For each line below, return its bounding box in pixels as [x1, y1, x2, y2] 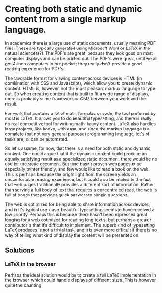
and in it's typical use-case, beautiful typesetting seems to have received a [5, 206, 155, 212]
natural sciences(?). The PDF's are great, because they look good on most [5, 50, 153, 56]
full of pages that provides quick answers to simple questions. [5, 192, 129, 197]
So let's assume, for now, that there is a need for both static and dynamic [5, 146, 151, 151]
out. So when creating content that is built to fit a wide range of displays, [5, 91, 150, 97]
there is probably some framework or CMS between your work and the [5, 96, 146, 101]
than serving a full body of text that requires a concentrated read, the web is [5, 187, 157, 193]
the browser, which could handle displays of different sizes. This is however [5, 277, 156, 283]
